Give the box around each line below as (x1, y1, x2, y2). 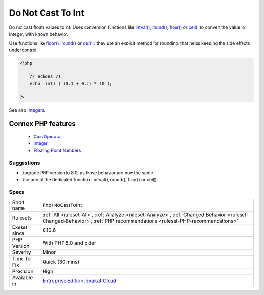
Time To (12, 255, 31, 262)
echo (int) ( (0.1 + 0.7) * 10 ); (29, 81, 112, 86)
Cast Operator (33, 134, 62, 139)
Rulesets (12, 214, 32, 221)
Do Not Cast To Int (9, 7, 84, 18)
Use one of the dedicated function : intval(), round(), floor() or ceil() (21, 177, 157, 182)
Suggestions (9, 159, 40, 166)
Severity (12, 249, 31, 255)
